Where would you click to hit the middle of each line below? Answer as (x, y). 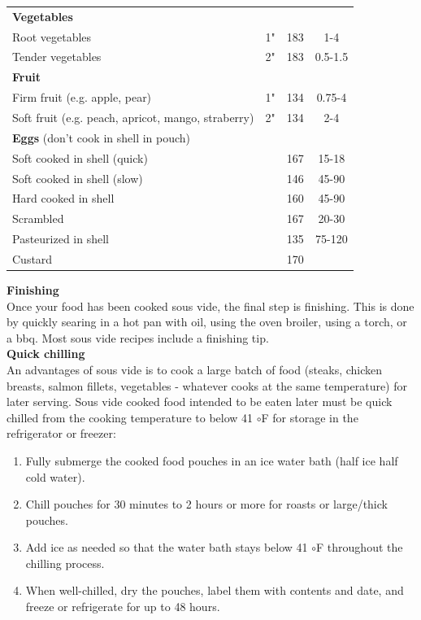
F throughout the (360, 547)
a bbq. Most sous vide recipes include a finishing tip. (138, 337)
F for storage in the (310, 417)
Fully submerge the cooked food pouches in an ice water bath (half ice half (212, 460)
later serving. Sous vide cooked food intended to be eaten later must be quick (200, 402)
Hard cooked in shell (63, 198)
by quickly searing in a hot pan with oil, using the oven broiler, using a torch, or (207, 322)
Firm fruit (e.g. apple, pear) (82, 97)
